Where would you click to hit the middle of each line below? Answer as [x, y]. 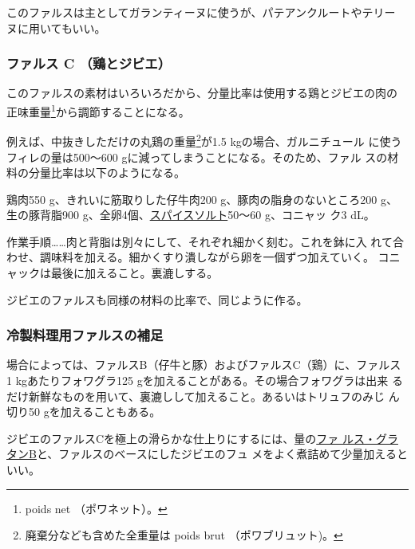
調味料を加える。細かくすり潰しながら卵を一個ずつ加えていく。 [207, 257]
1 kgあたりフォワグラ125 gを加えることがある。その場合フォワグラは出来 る [205, 380]
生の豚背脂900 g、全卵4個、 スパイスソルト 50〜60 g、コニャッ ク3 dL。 [191, 215]
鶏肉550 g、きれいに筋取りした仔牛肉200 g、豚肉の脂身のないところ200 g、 [202, 199]
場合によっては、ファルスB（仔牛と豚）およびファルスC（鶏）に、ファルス [204, 365]
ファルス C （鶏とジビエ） [89, 63]
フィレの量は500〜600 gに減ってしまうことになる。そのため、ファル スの [197, 157]
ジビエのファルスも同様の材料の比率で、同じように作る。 [157, 299]
